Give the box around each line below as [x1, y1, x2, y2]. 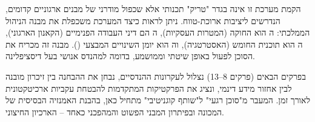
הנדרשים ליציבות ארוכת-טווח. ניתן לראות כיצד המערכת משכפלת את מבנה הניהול [5, 14, 280, 27]
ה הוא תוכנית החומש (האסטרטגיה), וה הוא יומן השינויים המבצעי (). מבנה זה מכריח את [5, 37, 303, 50]
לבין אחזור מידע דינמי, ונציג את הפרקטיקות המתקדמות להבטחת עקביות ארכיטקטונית [5, 82, 292, 94]
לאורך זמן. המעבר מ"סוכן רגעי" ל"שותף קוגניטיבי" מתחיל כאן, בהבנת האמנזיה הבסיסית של [5, 94, 311, 106]
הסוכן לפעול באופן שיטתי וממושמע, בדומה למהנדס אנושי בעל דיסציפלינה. [5, 50, 255, 62]
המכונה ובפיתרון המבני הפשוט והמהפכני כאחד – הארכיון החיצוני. [5, 105, 224, 118]
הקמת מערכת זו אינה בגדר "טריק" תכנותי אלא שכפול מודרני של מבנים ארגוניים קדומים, [5, 2, 301, 14]
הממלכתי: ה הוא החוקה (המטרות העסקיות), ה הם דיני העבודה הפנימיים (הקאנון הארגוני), [5, 26, 310, 39]
